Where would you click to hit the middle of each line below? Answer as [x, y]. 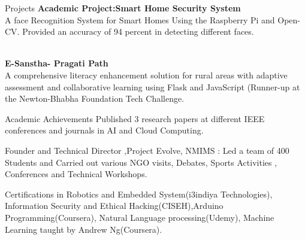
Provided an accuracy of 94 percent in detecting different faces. [138, 31]
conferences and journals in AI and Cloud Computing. [104, 130]
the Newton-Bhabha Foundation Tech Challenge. [95, 98]
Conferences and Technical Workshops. [76, 174]
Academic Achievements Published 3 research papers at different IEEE [135, 118]
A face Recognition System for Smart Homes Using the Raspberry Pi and [140, 19]
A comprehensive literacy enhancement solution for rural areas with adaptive [146, 75]
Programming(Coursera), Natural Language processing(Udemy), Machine [140, 217]
